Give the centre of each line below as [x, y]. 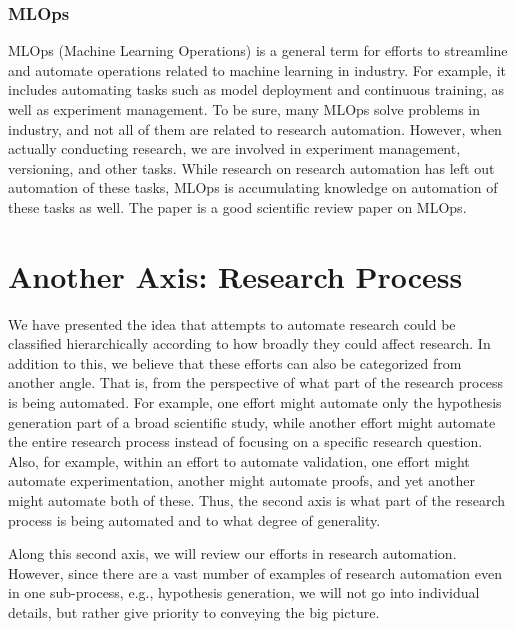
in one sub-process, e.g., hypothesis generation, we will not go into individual [244, 592]
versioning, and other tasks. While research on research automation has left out [251, 167]
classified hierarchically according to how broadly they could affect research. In [249, 343]
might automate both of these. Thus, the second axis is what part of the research [257, 500]
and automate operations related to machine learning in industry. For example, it [257, 69]
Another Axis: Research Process [235, 275]
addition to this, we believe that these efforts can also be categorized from [235, 362]
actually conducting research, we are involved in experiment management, [234, 148]
